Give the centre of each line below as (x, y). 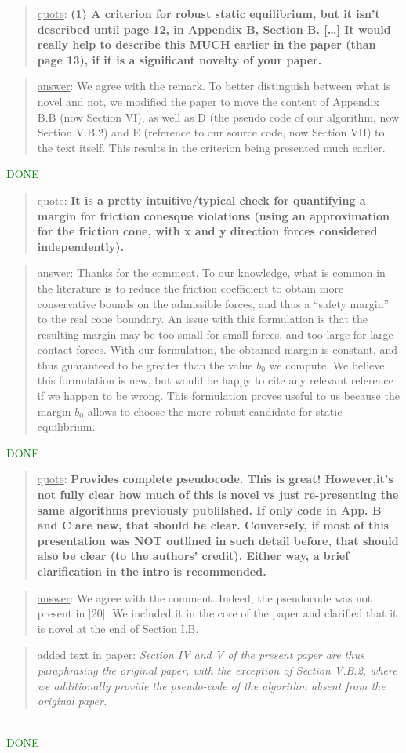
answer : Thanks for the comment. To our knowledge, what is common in (211, 273)
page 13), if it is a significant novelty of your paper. (179, 59)
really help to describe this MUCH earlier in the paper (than (207, 44)
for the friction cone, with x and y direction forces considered (207, 231)
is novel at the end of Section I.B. (118, 628)
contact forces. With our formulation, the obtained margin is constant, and (217, 349)
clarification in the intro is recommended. (152, 571)
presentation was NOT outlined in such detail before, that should (218, 540)
